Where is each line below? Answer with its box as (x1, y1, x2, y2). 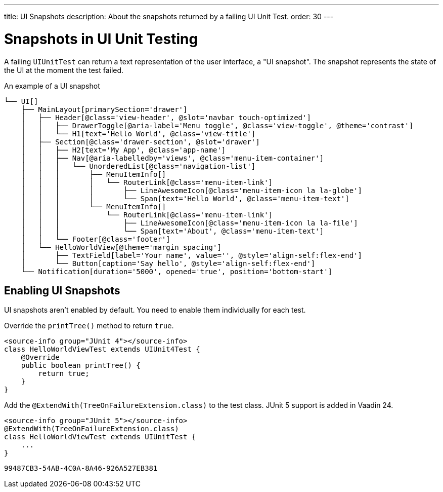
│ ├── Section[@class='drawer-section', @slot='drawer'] (21, 137, 260, 146)
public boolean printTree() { (21, 361, 141, 370)
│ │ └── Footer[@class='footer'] (21, 235, 170, 243)
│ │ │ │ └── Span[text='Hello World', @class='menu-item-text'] (21, 194, 349, 203)
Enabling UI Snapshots (4, 284, 120, 297)
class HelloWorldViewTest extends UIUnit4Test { (4, 345, 200, 354)
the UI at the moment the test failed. (4, 65, 124, 74)
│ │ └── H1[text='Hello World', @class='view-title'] (21, 129, 256, 138)
